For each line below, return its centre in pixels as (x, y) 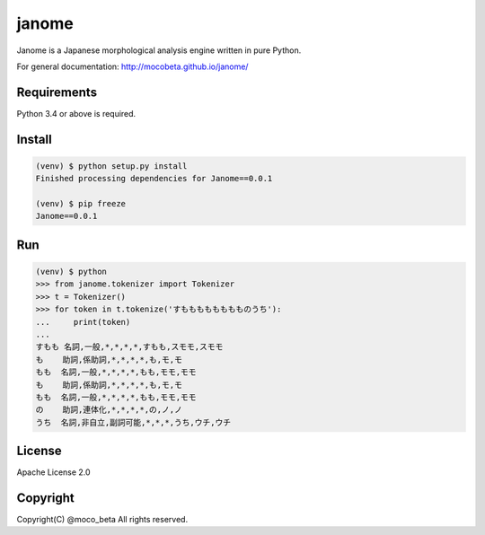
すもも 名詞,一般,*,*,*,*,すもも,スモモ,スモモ (129, 347)
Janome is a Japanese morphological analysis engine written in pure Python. (159, 50)
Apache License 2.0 (53, 472)
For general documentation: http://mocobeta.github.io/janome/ (132, 66)
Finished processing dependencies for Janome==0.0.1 (154, 179)
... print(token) (83, 322)
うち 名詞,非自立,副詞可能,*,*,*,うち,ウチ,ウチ (133, 422)
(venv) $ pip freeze (80, 204)
